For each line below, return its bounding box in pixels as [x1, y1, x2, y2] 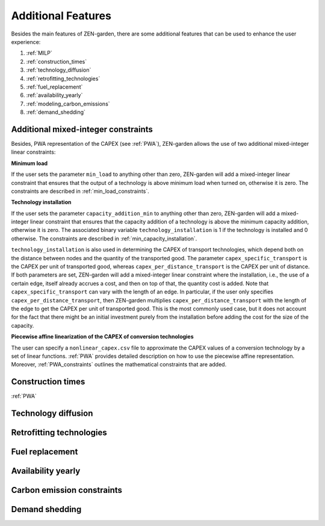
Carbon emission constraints [11, 485, 123, 495]
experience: [11, 38, 41, 45]
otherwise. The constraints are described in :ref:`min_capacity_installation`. [11, 235, 197, 242]
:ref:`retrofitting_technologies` [26, 75, 101, 82]
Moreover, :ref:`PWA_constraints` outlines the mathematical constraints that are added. [11, 361, 227, 368]
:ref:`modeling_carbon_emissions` [26, 100, 111, 107]
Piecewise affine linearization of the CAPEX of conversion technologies [11, 333, 194, 340]
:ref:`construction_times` [26, 58, 87, 65]
